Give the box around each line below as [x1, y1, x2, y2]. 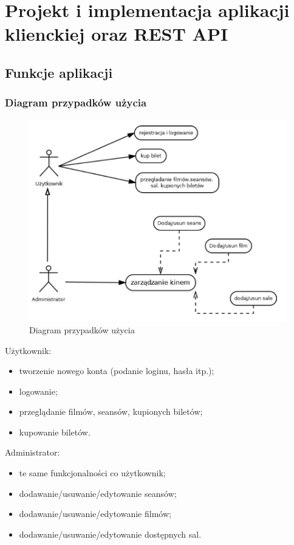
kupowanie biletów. [19, 425, 91, 438]
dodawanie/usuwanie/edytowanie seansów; [19, 487, 177, 499]
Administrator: [5, 446, 60, 459]
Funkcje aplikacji [5, 63, 113, 82]
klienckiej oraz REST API [5, 21, 228, 46]
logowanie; [19, 384, 58, 397]
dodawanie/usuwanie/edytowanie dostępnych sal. [19, 527, 202, 540]
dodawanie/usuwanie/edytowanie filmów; [19, 507, 171, 520]
